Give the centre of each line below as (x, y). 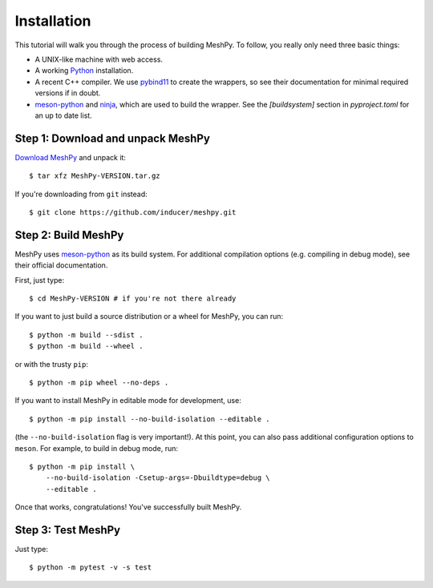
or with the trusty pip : (51, 364)
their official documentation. (61, 265)
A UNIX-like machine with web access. (99, 59)
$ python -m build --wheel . (86, 346)
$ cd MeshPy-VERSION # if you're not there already (133, 299)
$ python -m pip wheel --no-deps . (99, 383)
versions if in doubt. (68, 93)
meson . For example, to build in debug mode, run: (96, 448)
